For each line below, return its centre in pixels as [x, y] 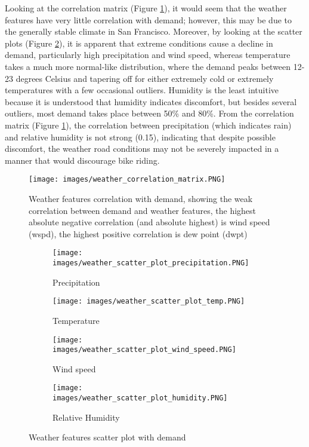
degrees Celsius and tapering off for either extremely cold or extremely [145, 78]
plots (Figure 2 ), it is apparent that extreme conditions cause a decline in [139, 43]
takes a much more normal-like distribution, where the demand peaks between [148, 66]
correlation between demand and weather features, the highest [143, 210]
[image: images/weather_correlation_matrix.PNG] [127, 180]
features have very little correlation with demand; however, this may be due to [148, 19]
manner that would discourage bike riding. [82, 160]
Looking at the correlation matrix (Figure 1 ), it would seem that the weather [146, 8]
